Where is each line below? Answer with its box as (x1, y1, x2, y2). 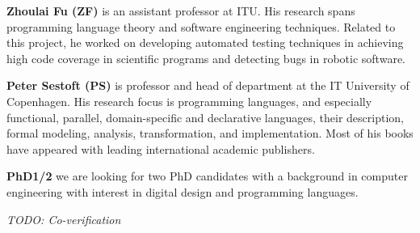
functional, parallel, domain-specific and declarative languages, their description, (6, 108, 404, 125)
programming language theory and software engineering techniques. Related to (6, 18, 396, 35)
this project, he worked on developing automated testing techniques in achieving (6, 34, 404, 51)
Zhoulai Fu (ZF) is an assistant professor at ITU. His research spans (6, 2, 355, 19)
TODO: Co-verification (6, 210, 121, 227)
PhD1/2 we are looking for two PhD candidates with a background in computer (6, 167, 408, 184)
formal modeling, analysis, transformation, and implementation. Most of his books (6, 125, 414, 142)
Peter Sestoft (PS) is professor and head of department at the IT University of (6, 77, 409, 94)
